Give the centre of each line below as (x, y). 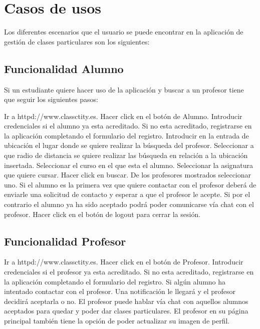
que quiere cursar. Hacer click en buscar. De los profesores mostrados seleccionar (128, 175)
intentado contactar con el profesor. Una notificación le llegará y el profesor (120, 291)
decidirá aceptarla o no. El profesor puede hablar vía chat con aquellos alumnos (126, 301)
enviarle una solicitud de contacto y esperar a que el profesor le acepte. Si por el (127, 194)
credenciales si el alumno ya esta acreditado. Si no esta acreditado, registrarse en (128, 126)
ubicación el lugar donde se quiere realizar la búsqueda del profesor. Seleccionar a (129, 145)
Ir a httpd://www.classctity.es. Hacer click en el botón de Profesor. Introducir (124, 262)
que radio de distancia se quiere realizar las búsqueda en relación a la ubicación (126, 155)
